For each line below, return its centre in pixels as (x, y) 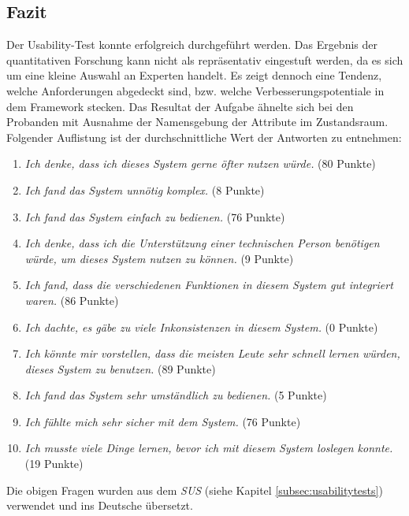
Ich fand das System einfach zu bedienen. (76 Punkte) (155, 216)
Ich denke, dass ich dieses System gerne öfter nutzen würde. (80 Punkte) (200, 163)
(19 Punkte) (54, 464)
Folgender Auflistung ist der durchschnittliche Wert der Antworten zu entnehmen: (204, 137)
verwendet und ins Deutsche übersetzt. (100, 505)
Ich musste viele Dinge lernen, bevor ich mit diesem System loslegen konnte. (209, 448)
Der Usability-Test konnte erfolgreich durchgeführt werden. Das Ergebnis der (192, 45)
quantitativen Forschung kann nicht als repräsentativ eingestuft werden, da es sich (205, 59)
